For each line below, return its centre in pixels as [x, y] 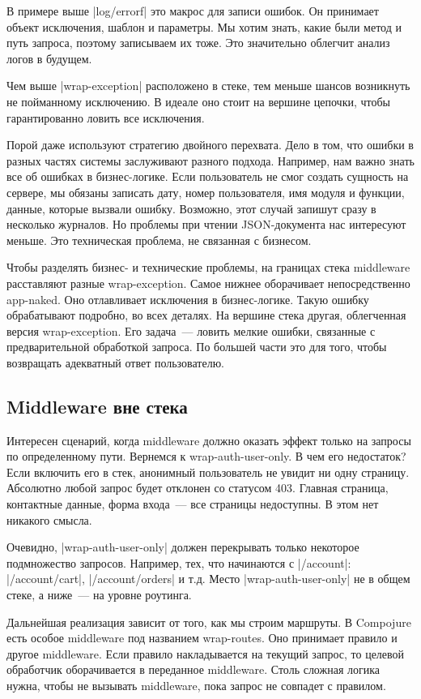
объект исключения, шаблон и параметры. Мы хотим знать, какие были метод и [204, 26]
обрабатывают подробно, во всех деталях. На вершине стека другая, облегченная [206, 315]
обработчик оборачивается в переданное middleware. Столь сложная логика [193, 669]
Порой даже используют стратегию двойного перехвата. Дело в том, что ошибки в [210, 145]
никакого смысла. [49, 519]
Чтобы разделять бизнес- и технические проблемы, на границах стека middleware [208, 267]
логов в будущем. [49, 58]
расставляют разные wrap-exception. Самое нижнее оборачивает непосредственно [208, 283]
